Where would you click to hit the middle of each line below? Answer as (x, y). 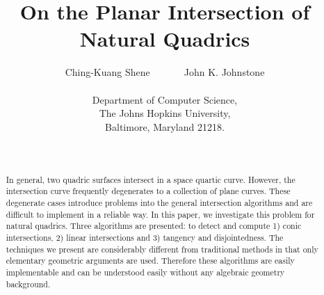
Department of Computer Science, (165, 99)
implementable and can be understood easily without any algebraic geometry (145, 272)
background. (28, 284)
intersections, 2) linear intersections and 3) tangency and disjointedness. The (145, 237)
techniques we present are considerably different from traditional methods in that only (162, 249)
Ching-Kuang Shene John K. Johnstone (165, 72)
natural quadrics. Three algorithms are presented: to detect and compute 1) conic (154, 226)
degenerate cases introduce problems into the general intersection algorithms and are (159, 202)
